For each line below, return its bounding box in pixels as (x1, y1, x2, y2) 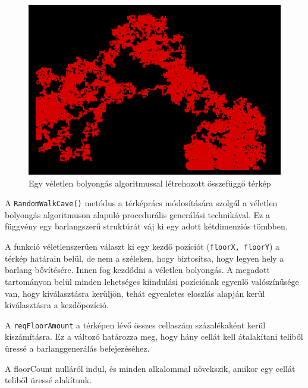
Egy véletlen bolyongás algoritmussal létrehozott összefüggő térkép (29, 176, 271, 189)
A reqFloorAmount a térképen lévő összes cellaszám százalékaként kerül (5, 318, 266, 331)
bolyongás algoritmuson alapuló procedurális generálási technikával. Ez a (5, 208, 270, 221)
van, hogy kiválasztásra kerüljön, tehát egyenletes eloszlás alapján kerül (5, 287, 265, 299)
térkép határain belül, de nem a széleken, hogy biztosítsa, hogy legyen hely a (5, 252, 284, 264)
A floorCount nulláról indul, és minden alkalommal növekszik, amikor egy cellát (5, 362, 296, 374)
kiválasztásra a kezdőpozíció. (5, 299, 109, 311)
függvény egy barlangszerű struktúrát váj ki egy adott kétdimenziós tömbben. (5, 220, 288, 232)
